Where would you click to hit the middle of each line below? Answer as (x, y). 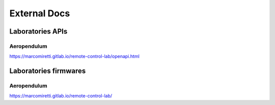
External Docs (40, 13)
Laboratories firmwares (48, 71)
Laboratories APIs (38, 31)
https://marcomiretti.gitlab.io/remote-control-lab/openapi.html (74, 57)
